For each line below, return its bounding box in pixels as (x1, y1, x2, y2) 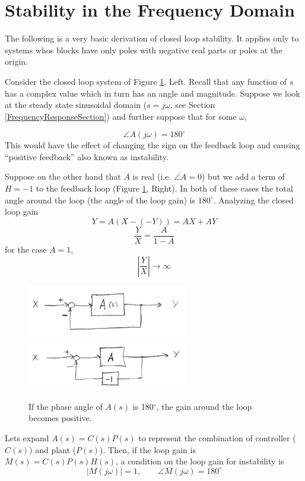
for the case (5, 243, 47, 255)
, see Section (170, 98, 215, 111)
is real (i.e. (132, 170, 171, 183)
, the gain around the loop (156, 400, 252, 412)
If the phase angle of (28, 400, 103, 412)
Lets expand (5, 432, 49, 444)
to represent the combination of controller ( (138, 432, 296, 444)
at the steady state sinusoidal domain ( (5, 98, 147, 111)
